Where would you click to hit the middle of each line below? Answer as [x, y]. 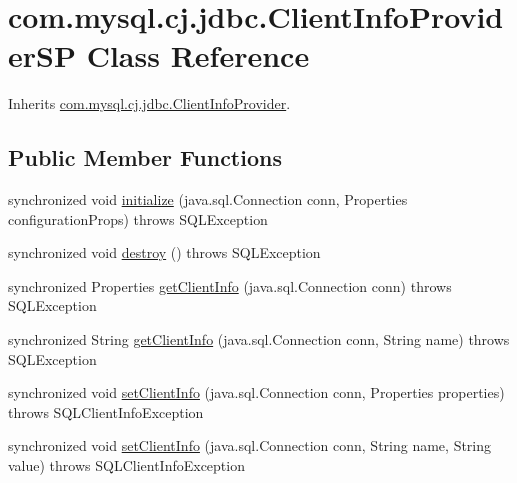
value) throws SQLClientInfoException [126, 465]
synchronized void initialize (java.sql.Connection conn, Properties [208, 199]
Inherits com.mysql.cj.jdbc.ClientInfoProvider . [149, 103]
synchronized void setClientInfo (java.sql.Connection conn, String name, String [250, 445]
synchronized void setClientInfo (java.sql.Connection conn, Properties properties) [256, 392]
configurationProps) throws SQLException [138, 218]
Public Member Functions [145, 157]
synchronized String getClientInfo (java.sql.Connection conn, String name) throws [259, 339]
